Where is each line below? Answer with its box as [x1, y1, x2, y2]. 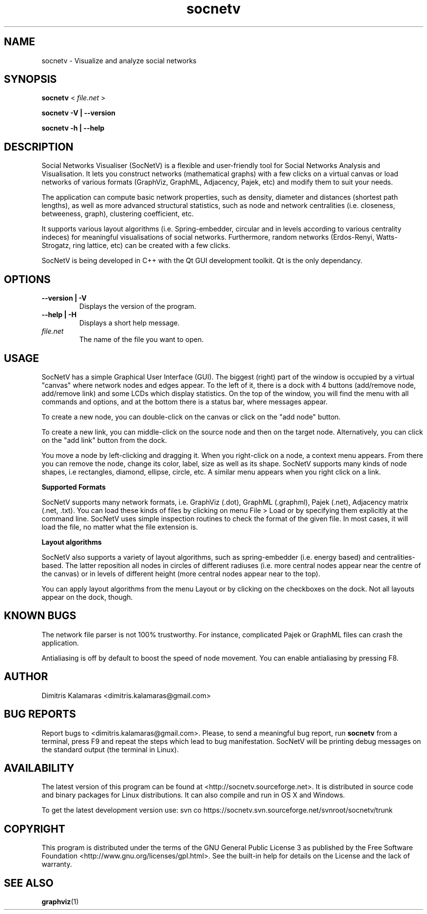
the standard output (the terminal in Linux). [41, 745, 179, 754]
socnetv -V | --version [41, 109, 116, 117]
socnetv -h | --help [41, 124, 105, 133]
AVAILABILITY [4, 762, 75, 774]
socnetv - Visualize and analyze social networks [41, 56, 196, 65]
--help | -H [41, 310, 77, 319]
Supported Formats [41, 482, 106, 491]
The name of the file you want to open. [79, 335, 204, 344]
